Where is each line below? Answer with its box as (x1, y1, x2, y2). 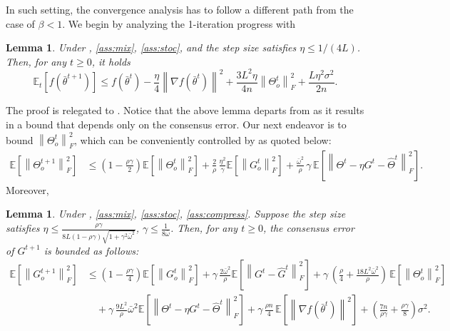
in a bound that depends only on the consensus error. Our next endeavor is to (6, 116, 347, 131)
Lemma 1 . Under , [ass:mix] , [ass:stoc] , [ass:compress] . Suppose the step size (6, 206, 346, 221)
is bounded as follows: (44, 243, 139, 258)
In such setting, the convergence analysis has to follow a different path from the (6, 2, 354, 16)
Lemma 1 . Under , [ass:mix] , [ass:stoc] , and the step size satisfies (6, 40, 297, 55)
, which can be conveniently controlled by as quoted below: (74, 132, 332, 147)
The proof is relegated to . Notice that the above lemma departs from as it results (6, 103, 364, 118)
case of (6, 16, 35, 31)
